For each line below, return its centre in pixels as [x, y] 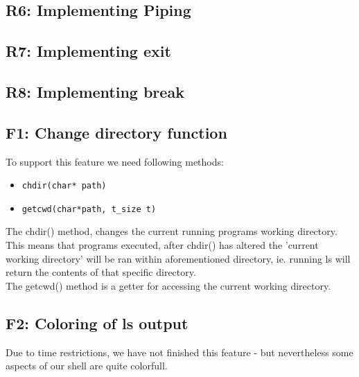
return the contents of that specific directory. [101, 272]
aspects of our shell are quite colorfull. [87, 366]
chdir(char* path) [64, 186]
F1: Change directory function [116, 132]
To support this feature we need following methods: [115, 161]
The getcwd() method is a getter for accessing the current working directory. [168, 285]
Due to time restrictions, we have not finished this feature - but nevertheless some [179, 352]
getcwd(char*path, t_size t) [89, 209]
